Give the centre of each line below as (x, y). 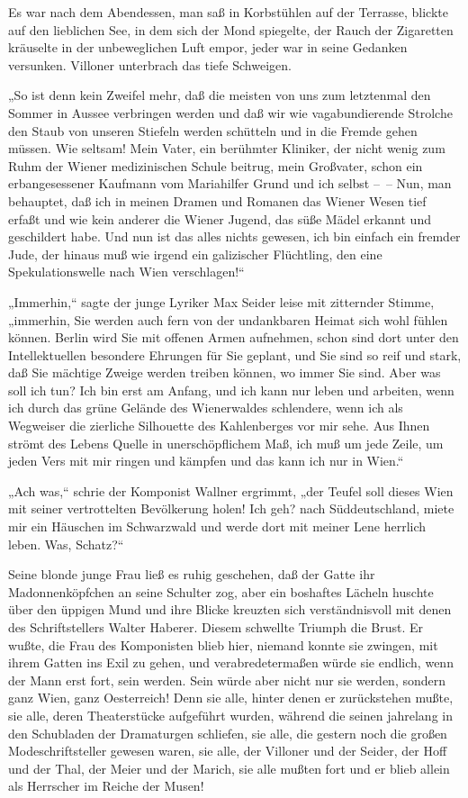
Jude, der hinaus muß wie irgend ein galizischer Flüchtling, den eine (195, 254)
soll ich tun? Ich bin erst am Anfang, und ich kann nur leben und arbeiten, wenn (231, 390)
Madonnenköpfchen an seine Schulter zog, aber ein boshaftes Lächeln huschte (221, 591)
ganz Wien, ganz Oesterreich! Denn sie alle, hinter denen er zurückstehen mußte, (231, 698)
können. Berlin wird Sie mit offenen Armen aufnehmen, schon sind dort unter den (234, 337)
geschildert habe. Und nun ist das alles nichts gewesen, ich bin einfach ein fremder (234, 236)
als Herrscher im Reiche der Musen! (106, 786)
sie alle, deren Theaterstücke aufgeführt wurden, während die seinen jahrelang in (230, 715)
